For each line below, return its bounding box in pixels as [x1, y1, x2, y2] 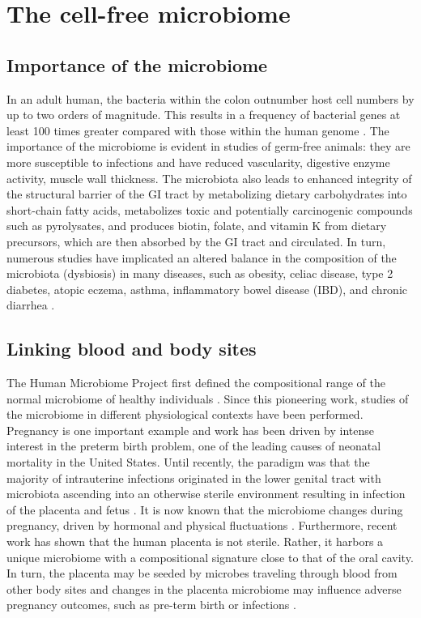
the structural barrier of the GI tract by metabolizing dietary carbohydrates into [6, 185, 407, 202]
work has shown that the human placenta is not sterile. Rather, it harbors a [6, 533, 384, 550]
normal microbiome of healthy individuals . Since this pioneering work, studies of [6, 390, 409, 407]
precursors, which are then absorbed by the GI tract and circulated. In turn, [6, 232, 386, 249]
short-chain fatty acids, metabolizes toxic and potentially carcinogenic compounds [6, 201, 413, 218]
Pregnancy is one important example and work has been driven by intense [6, 421, 375, 438]
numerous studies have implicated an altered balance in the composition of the [6, 249, 397, 266]
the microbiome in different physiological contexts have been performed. [6, 406, 364, 423]
